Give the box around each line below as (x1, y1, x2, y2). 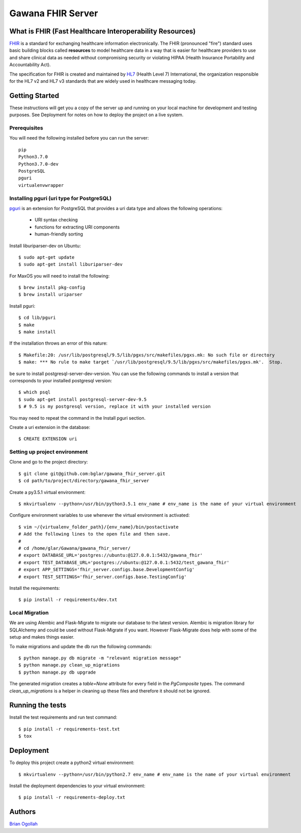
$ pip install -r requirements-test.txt (18, 726, 120, 732)
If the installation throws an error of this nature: (9, 340, 108, 346)
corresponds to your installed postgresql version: (9, 377, 112, 383)
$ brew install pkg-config (18, 285, 86, 290)
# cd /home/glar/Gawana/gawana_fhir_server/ (18, 545, 131, 551)
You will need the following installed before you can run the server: (9, 135, 149, 141)
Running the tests (9, 701, 67, 710)
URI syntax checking (34, 217, 78, 223)
